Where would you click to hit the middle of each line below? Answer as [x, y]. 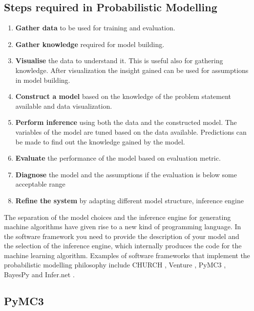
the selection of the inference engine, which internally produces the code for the [123, 246]
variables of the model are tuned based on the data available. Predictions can [131, 132]
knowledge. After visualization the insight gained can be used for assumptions [132, 70]
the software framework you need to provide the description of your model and [122, 236]
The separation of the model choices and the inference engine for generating [117, 217]
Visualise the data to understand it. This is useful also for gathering [119, 60]
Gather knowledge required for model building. [90, 44]
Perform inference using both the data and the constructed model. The [126, 122]
